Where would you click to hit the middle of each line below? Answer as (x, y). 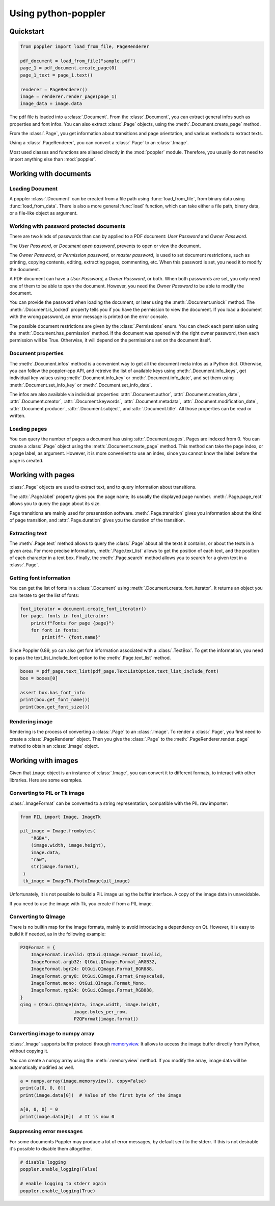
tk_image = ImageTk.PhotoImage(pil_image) (77, 881)
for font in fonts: (55, 630)
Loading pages (28, 429)
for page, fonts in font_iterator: (64, 616)
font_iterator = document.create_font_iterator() (83, 609)
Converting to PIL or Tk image (47, 793)
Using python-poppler (58, 13)
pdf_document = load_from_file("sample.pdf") (78, 61)
